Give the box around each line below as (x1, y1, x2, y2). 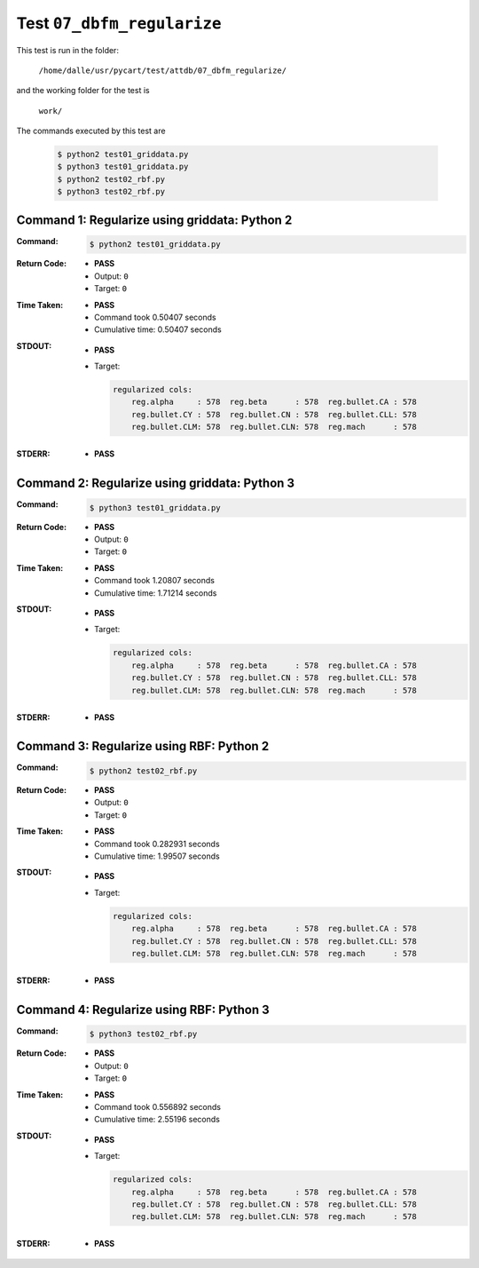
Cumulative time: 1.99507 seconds (94, 851, 221, 861)
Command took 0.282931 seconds (94, 838, 221, 849)
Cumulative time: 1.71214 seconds (94, 587, 217, 598)
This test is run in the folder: (16, 44, 120, 55)
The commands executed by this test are (16, 125, 166, 137)
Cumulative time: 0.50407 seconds (94, 324, 222, 335)
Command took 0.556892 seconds (94, 1101, 222, 1112)
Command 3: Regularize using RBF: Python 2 (16, 739, 270, 754)
